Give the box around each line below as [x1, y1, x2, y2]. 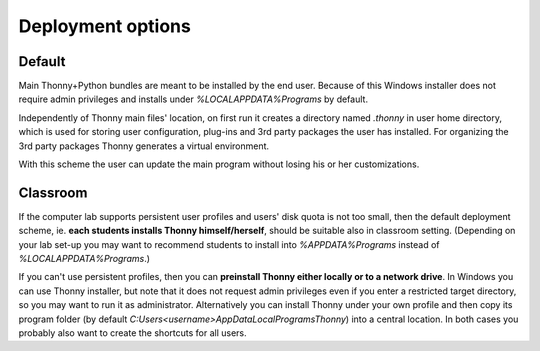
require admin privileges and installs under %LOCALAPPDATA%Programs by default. [18, 93, 369, 105]
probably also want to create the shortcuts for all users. [18, 327, 247, 339]
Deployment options [18, 15, 192, 37]
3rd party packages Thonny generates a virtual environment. [18, 140, 270, 152]
